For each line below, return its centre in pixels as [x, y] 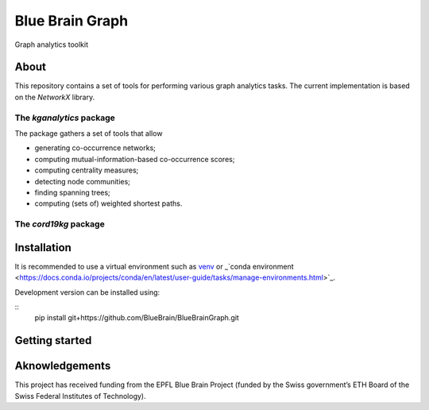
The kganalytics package [65, 118]
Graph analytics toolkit [52, 44]
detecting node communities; [83, 181]
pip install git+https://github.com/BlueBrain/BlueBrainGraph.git [137, 318]
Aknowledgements [63, 366]
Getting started [53, 340]
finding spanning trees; [72, 192]
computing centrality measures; [87, 170]
